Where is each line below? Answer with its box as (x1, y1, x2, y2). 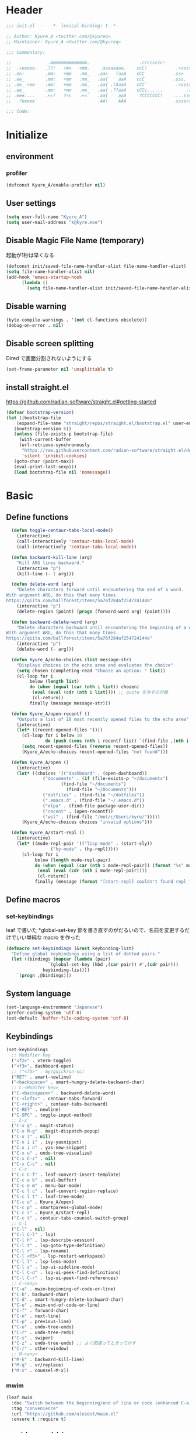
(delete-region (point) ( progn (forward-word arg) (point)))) (16, 609, 171, 614)
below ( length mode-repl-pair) (34, 857, 111, 863)
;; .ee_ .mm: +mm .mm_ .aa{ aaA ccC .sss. (6, 77, 187, 82)
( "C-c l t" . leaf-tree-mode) (11, 1193, 85, 1199)
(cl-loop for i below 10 (21, 733, 82, 738)
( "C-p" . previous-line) (11, 1318, 72, 1324)
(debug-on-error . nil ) (6, 322, 64, 328)
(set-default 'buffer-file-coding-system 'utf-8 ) (6, 1015, 129, 1021)
